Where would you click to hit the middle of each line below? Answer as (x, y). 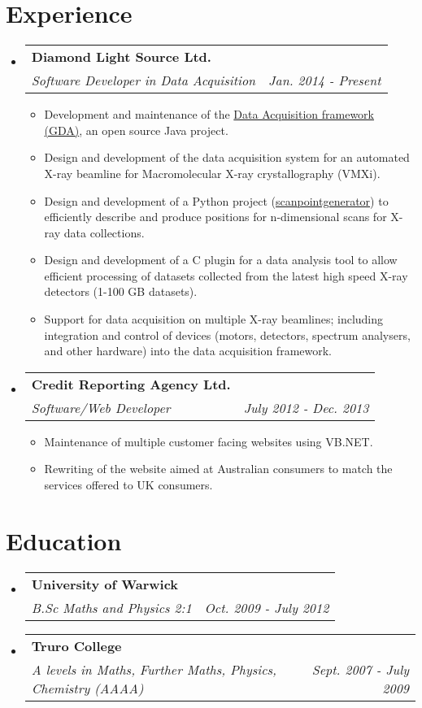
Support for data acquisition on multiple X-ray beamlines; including (214, 319)
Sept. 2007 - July (360, 669)
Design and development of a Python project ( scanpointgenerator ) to (216, 200)
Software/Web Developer (101, 407)
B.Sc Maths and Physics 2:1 (111, 607)
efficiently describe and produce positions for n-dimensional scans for (215, 217)
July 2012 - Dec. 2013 (306, 407)
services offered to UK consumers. (128, 485)
